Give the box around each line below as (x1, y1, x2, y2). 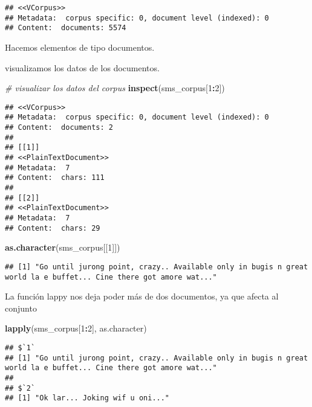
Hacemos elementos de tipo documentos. (5, 40, 155, 53)
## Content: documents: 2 (5, 123, 113, 132)
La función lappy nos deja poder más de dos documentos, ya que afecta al (5, 290, 279, 303)
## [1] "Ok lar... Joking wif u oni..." (5, 394, 170, 403)
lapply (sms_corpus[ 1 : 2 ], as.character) (5, 322, 147, 335)
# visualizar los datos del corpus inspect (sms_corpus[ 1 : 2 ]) (5, 82, 225, 94)
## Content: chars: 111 (5, 173, 105, 182)
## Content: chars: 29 (5, 223, 100, 232)
